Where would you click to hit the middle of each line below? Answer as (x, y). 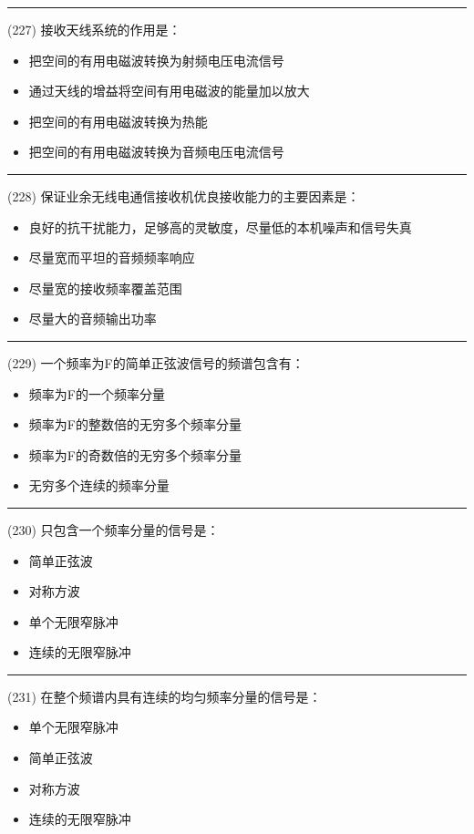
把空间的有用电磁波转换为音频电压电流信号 (156, 152)
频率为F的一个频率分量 (97, 393)
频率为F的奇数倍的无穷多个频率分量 (135, 454)
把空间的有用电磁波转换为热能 (118, 121)
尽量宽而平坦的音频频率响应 (112, 257)
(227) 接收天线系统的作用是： (94, 29)
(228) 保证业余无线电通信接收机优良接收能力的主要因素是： (184, 196)
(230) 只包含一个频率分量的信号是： (113, 529)
